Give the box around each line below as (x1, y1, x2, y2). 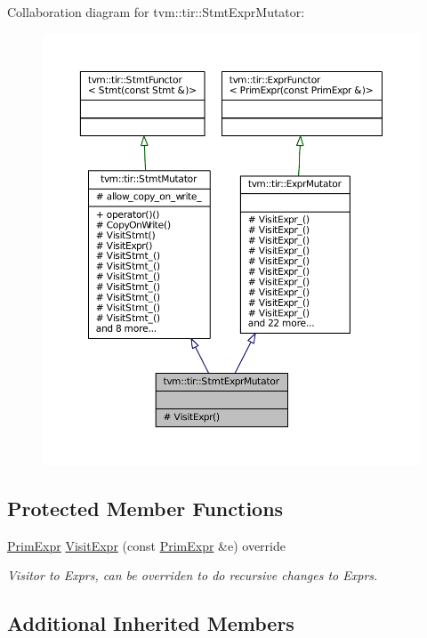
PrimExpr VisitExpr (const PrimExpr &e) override (7, 536, 286, 554)
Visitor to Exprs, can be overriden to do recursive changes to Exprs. (7, 566, 378, 585)
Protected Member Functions (7, 495, 284, 522)
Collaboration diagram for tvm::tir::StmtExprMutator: (7, 3, 305, 20)
